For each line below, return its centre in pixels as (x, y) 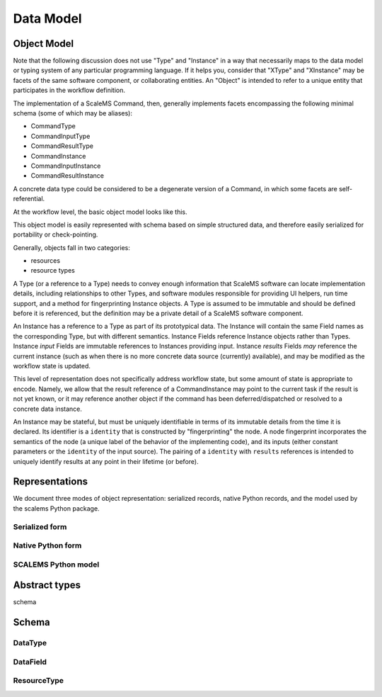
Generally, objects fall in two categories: (71, 247)
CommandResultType (62, 146)
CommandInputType (60, 136)
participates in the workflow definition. (69, 90)
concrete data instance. (48, 409)
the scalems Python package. (56, 508)
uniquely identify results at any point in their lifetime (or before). (106, 461)
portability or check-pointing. (56, 234)
